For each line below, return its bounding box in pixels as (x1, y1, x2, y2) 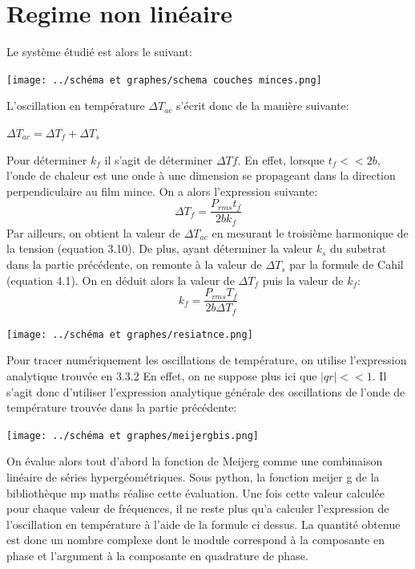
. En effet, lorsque (237, 151, 325, 168)
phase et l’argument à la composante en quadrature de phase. (6, 547, 308, 563)
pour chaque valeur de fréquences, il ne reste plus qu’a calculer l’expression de (6, 500, 389, 517)
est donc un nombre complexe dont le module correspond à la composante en (6, 531, 385, 548)
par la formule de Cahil (289, 256, 404, 273)
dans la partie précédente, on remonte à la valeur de (6, 256, 262, 273)
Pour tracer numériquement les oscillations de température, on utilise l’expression (6, 352, 407, 368)
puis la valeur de (262, 271, 344, 288)
